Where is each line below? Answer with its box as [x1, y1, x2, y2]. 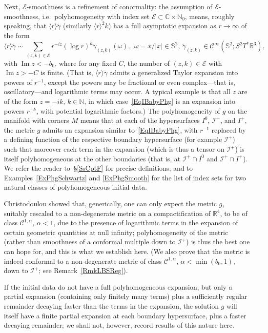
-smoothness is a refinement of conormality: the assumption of [26, 1, 212, 11]
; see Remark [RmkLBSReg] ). [39, 265, 128, 275]
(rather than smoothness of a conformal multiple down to [4, 236, 176, 247]
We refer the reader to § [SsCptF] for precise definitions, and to [4, 163, 193, 173]
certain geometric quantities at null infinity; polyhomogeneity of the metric [4, 227, 228, 237]
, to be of [220, 208, 247, 218]
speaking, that [4, 20, 47, 31]
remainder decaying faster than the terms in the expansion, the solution [4, 300, 219, 311]
